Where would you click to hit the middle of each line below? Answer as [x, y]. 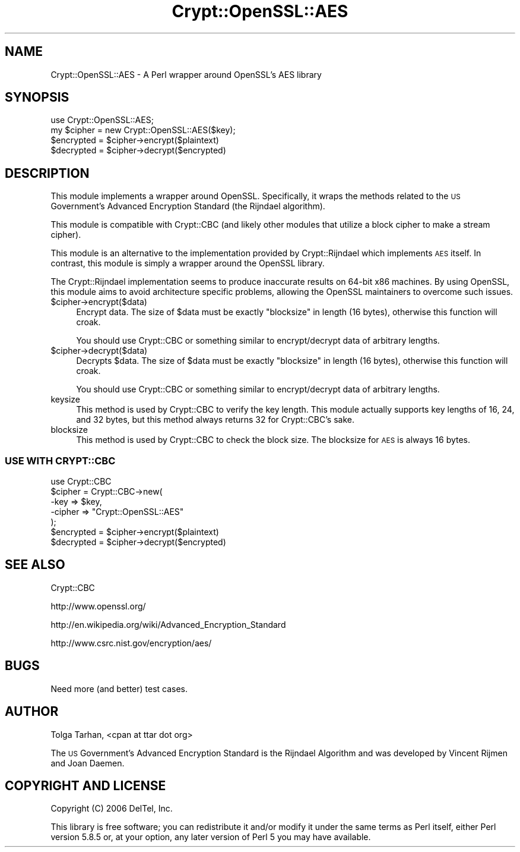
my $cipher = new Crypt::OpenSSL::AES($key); [143, 130]
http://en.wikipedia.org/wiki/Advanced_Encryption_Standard [168, 624]
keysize [65, 400]
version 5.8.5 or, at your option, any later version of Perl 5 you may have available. [211, 837]
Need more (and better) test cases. [119, 688]
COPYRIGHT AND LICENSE [85, 785]
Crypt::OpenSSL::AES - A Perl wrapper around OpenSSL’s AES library [186, 74]
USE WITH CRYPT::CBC [60, 460]
